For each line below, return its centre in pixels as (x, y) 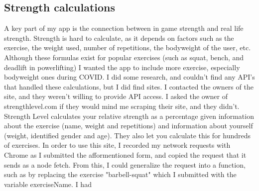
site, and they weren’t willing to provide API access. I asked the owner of (116, 96)
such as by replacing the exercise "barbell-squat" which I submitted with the (120, 174)
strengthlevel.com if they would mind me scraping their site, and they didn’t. (122, 106)
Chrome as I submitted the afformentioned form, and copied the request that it (125, 154)
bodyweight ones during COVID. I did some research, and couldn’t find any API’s (129, 77)
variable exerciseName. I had (48, 184)
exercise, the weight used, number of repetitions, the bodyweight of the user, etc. (128, 48)
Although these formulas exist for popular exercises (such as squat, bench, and (124, 57)
